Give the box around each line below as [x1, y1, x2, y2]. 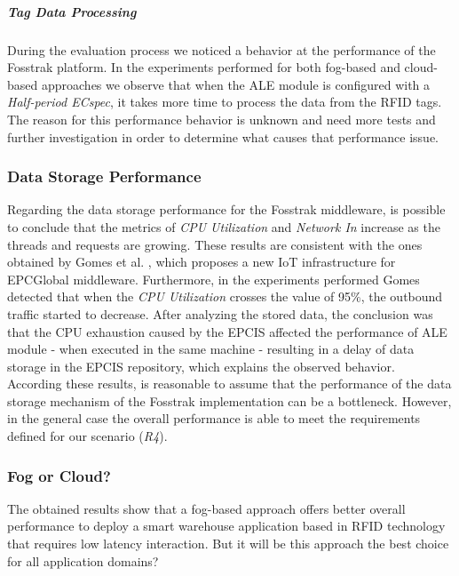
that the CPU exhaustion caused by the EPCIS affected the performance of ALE [7, 322, 447, 340]
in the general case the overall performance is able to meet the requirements [7, 409, 421, 428]
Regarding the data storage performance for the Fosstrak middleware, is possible [7, 200, 446, 219]
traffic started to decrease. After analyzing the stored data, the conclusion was [7, 304, 433, 323]
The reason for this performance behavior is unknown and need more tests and [7, 109, 436, 128]
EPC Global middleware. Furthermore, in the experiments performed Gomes [7, 269, 420, 288]
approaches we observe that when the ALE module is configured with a [41, 75, 431, 93]
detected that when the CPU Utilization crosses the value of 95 [7, 287, 352, 306]
